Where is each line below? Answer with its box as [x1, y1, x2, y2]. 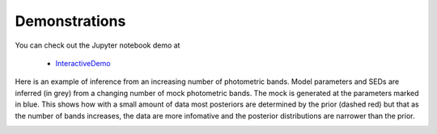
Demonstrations [15, 12, 126, 30]
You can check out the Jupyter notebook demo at [15, 40, 180, 50]
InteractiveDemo [55, 58, 111, 68]
